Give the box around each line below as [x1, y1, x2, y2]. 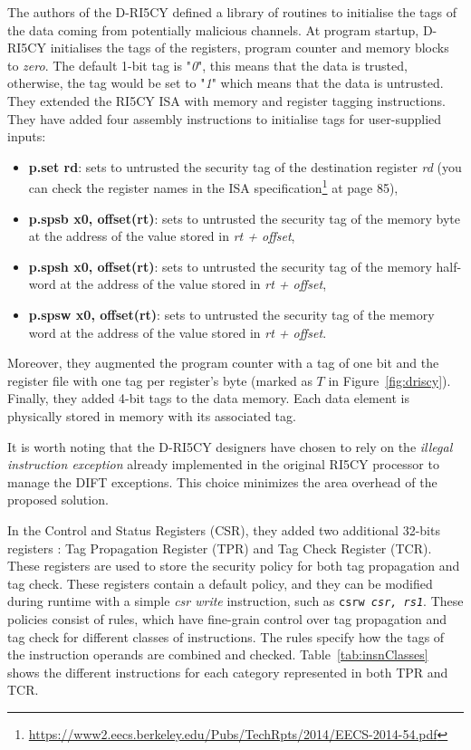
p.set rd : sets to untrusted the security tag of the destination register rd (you [28, 157, 462, 176]
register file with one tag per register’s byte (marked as [7, 370, 312, 389]
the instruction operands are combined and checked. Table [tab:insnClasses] [7, 645, 428, 664]
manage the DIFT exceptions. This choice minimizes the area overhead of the [7, 472, 437, 491]
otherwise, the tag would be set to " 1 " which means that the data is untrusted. [7, 73, 444, 92]
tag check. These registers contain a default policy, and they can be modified [7, 573, 433, 592]
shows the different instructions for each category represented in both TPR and [7, 662, 448, 681]
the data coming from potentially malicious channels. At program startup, [7, 20, 419, 39]
